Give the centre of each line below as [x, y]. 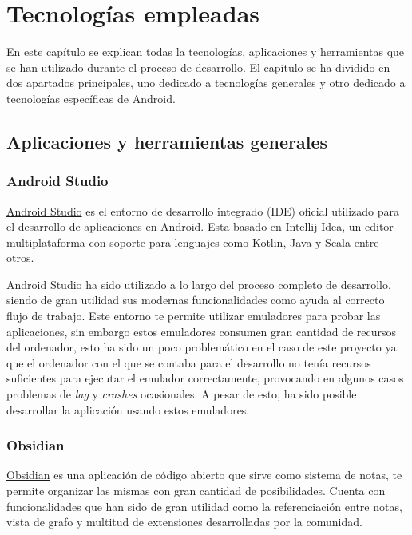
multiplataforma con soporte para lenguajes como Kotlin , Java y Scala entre [193, 242]
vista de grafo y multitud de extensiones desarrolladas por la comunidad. [184, 522]
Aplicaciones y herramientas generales [167, 141]
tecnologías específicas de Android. [91, 98]
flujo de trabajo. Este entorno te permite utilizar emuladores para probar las [194, 316]
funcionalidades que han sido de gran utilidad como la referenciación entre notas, [204, 506]
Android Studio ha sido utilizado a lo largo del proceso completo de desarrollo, [199, 284]
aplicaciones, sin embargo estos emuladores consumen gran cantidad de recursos [202, 331]
